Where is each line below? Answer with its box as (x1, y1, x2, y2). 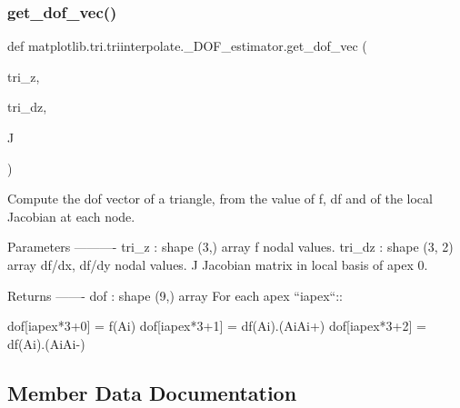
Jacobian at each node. (7, 206, 135, 225)
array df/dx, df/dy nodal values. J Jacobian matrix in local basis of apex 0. (7, 254, 428, 274)
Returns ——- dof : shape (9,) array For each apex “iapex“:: (7, 285, 343, 304)
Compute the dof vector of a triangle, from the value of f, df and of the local (7, 189, 433, 208)
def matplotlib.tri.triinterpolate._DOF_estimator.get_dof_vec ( (7, 36, 367, 55)
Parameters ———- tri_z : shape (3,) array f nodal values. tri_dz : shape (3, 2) (7, 237, 454, 256)
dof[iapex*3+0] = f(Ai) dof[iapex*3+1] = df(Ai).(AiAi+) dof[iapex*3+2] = (7, 316, 426, 335)
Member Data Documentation (7, 378, 297, 406)
